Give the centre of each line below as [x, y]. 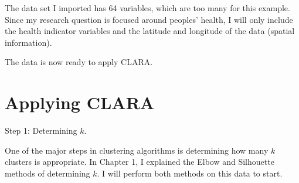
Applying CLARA [80, 102]
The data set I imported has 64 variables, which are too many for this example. [147, 8]
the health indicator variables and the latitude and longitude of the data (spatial [150, 31]
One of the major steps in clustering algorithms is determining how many [137, 150]
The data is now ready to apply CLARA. [79, 62]
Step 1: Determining [41, 131]
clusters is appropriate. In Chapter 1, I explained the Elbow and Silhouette [140, 162]
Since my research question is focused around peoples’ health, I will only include [149, 19]
